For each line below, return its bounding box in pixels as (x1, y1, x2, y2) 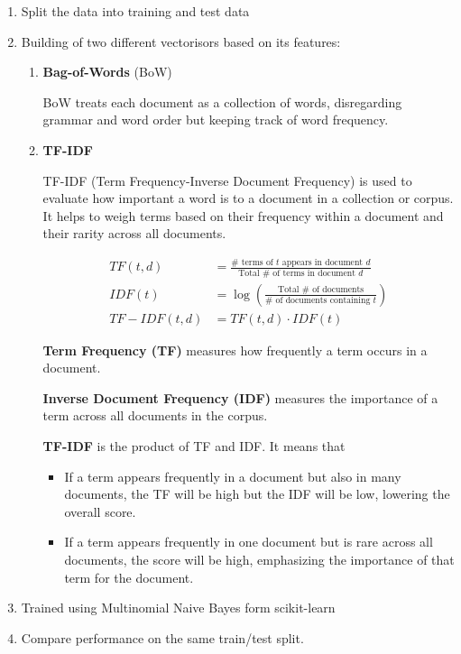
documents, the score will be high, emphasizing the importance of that (64, 550, 455, 568)
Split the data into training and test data (21, 2, 250, 20)
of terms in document (272, 268, 356, 278)
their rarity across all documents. (42, 224, 226, 243)
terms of (241, 257, 273, 267)
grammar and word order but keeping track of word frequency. (42, 110, 389, 129)
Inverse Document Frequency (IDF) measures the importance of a (42, 388, 438, 407)
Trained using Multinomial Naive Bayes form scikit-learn (21, 598, 336, 617)
